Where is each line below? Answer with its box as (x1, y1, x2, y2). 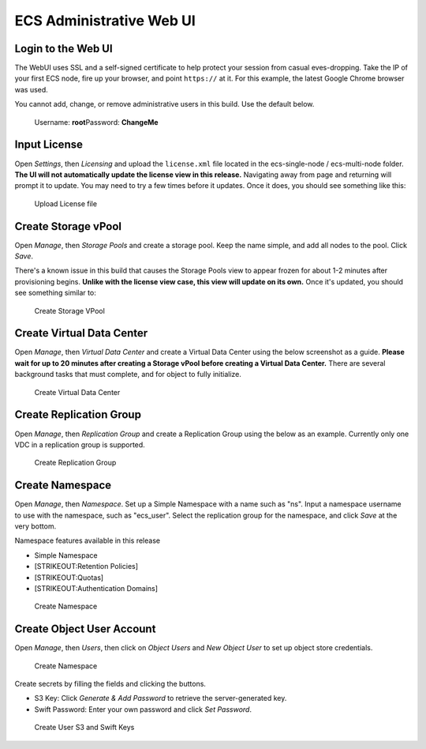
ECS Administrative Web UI (14, 12, 196, 29)
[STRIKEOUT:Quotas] (34, 573, 104, 582)
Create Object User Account (14, 623, 156, 636)
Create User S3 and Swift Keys (34, 723, 135, 732)
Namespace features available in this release (14, 536, 161, 545)
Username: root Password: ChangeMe (34, 117, 159, 126)
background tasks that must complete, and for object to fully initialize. (14, 370, 242, 379)
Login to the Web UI (14, 42, 114, 55)
